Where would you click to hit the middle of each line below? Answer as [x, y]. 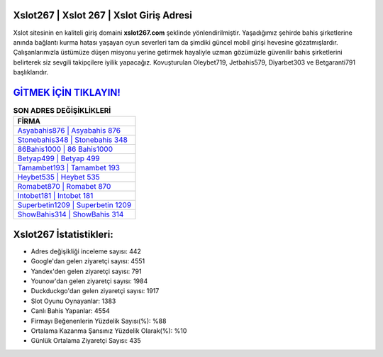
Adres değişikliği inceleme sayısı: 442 [86, 251]
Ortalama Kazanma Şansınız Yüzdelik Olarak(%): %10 [109, 331]
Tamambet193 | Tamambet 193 [69, 168]
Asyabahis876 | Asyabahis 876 [69, 131]
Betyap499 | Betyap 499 [59, 158]
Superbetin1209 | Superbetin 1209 [74, 205]
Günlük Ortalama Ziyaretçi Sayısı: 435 [86, 341]
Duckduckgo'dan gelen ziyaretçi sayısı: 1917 [95, 291]
